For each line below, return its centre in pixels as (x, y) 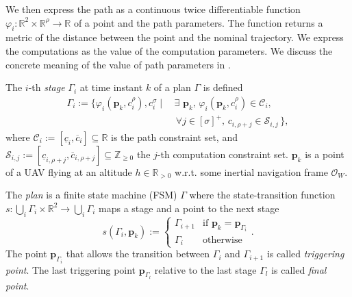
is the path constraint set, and (174, 137)
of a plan (172, 87)
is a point (325, 154)
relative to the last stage (205, 269)
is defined (223, 87)
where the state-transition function (262, 195)
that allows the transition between (138, 254)
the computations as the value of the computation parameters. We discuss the (169, 50)
